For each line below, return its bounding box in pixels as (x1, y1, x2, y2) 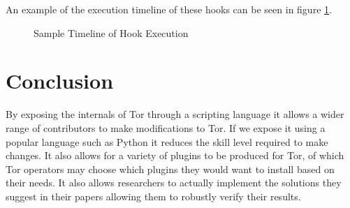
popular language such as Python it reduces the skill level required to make (6, 134, 328, 149)
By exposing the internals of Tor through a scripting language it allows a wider (6, 107, 344, 121)
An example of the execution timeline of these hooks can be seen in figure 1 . (6, 2, 332, 16)
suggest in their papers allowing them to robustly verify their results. (6, 188, 301, 203)
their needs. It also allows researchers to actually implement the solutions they (6, 175, 342, 190)
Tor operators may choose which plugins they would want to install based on (6, 161, 335, 176)
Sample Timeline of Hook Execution (34, 25, 189, 40)
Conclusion (6, 66, 114, 95)
